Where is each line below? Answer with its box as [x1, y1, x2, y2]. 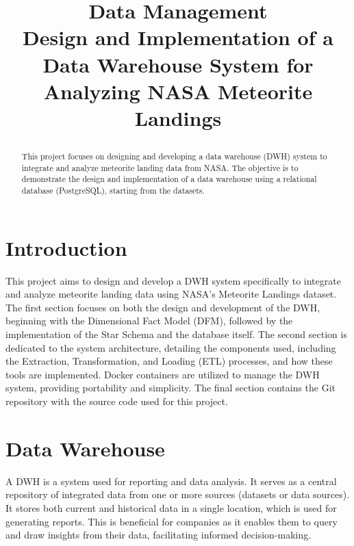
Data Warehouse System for [42, 50, 314, 78]
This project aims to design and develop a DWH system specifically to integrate [5, 273, 341, 287]
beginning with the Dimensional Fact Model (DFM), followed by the [5, 313, 293, 328]
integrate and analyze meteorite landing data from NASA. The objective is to [21, 161, 299, 173]
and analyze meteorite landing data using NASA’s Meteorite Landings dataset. [5, 287, 337, 301]
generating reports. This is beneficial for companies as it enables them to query [5, 514, 338, 528]
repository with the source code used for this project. [5, 394, 228, 408]
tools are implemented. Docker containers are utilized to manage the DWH [5, 367, 320, 381]
